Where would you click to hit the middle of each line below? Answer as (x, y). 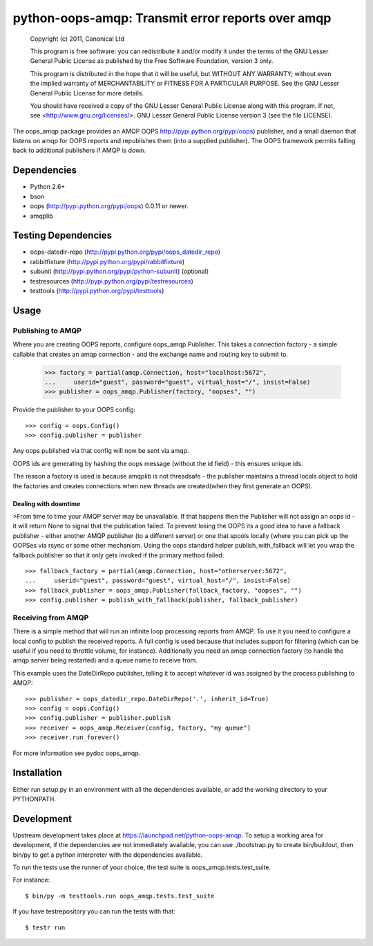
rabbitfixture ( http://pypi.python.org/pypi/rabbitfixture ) (107, 261)
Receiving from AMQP (51, 618)
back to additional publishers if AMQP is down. (79, 150)
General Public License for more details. (87, 93)
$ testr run (45, 927)
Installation (37, 773)
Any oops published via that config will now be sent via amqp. (101, 451)
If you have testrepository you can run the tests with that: (94, 911)
